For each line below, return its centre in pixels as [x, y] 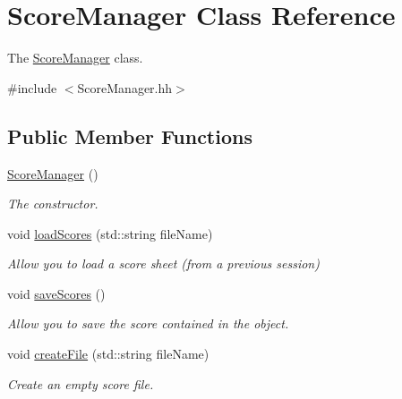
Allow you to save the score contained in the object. [148, 323]
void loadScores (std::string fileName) [110, 233]
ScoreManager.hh [125, 87]
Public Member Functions [130, 136]
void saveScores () [56, 293]
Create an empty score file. [81, 383]
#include [32, 87]
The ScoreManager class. [75, 58]
